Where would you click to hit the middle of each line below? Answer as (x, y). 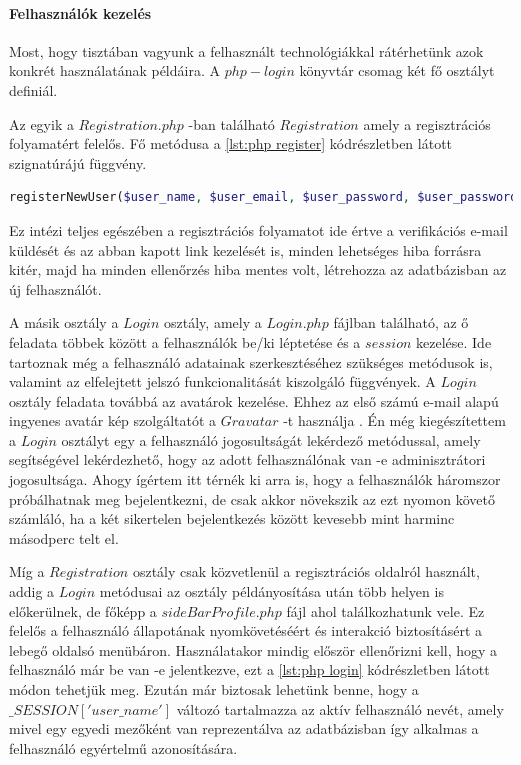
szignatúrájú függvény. (78, 162)
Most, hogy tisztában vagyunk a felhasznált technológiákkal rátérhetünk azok (246, 50)
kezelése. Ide (454, 341)
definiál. (33, 89)
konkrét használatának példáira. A (114, 70)
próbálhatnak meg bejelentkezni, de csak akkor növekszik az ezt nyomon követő (252, 498)
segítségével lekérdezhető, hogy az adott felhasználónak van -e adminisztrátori (247, 459)
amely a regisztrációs (427, 123)
